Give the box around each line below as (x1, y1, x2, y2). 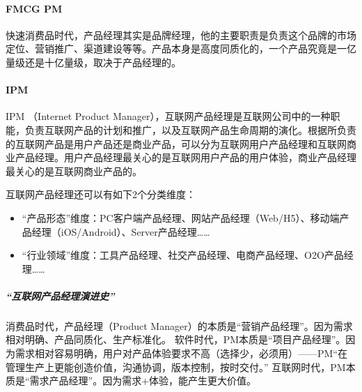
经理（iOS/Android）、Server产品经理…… (31, 224, 210, 239)
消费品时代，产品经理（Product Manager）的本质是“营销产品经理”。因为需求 (6, 318, 353, 333)
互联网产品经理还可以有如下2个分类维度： (6, 187, 196, 202)
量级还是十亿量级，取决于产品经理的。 (6, 54, 181, 69)
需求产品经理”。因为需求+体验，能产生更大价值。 (29, 373, 257, 388)
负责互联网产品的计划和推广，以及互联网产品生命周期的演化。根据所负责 (24, 122, 356, 137)
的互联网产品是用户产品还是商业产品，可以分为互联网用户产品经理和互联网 (6, 136, 347, 151)
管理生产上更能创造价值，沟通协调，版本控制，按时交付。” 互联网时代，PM (6, 359, 346, 374)
